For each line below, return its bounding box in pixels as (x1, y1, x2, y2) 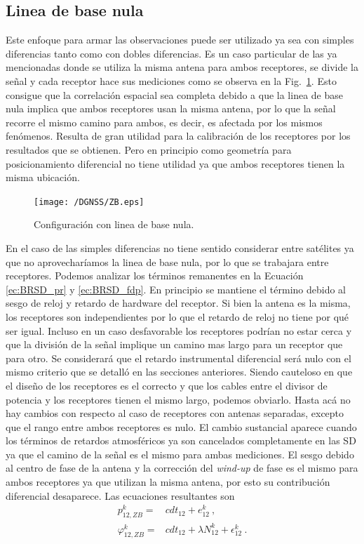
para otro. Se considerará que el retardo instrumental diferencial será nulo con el (6, 350, 351, 365)
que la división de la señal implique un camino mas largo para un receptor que (6, 337, 343, 352)
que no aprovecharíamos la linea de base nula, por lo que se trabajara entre (6, 254, 329, 269)
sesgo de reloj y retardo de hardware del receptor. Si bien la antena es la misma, (6, 296, 351, 310)
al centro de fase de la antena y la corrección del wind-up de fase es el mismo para (6, 460, 358, 475)
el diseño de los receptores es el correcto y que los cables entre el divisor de (6, 378, 328, 392)
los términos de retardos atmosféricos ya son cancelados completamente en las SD (6, 433, 356, 448)
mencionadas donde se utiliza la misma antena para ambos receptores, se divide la (6, 60, 358, 74)
